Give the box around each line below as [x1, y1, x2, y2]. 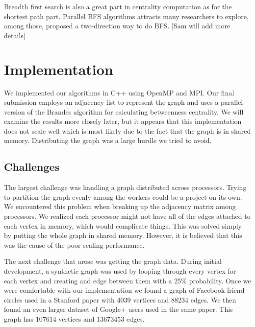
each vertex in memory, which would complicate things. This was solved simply [4, 220, 242, 231]
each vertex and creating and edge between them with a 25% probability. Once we [4, 275, 251, 285]
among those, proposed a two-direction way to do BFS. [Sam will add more [4, 21, 230, 31]
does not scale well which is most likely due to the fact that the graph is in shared [4, 125, 251, 136]
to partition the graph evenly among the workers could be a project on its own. [4, 191, 242, 202]
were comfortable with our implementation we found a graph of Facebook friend [4, 285, 245, 295]
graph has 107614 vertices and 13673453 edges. [4, 313, 145, 324]
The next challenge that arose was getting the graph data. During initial [4, 256, 222, 266]
